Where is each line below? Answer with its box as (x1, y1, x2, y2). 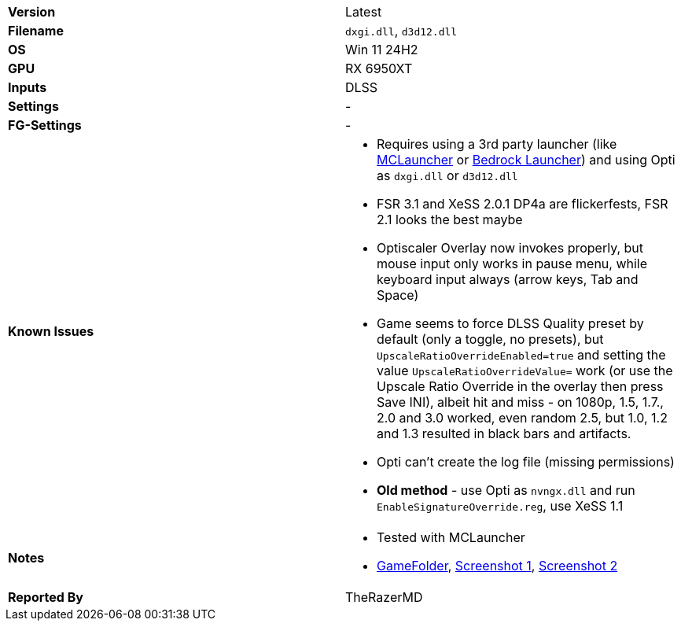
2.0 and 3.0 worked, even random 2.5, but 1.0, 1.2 (377, 410, 668, 426)
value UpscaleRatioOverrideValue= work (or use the (377, 363, 673, 378)
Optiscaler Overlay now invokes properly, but (377, 240, 644, 256)
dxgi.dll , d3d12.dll (345, 23, 458, 39)
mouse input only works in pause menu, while (377, 256, 648, 271)
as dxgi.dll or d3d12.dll (377, 168, 518, 183)
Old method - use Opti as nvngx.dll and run (377, 482, 635, 498)
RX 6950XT (345, 61, 413, 76)
